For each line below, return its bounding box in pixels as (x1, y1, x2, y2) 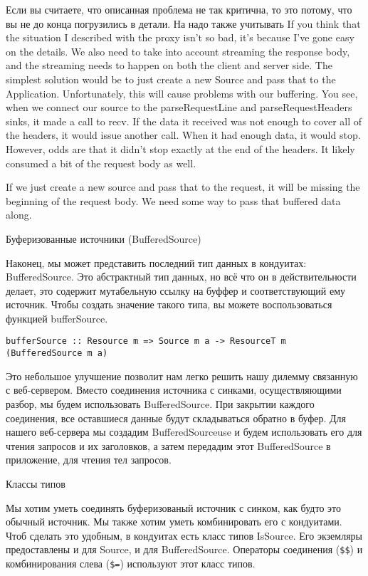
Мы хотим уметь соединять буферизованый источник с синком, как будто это (6, 500, 341, 515)
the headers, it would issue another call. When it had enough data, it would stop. (6, 127, 361, 142)
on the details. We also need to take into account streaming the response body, (6, 43, 350, 58)
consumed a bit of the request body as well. (6, 155, 196, 170)
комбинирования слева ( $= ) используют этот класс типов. (6, 555, 256, 570)
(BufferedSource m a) (6, 348, 108, 359)
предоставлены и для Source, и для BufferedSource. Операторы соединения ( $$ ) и (6, 542, 363, 557)
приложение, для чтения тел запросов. (6, 452, 172, 467)
